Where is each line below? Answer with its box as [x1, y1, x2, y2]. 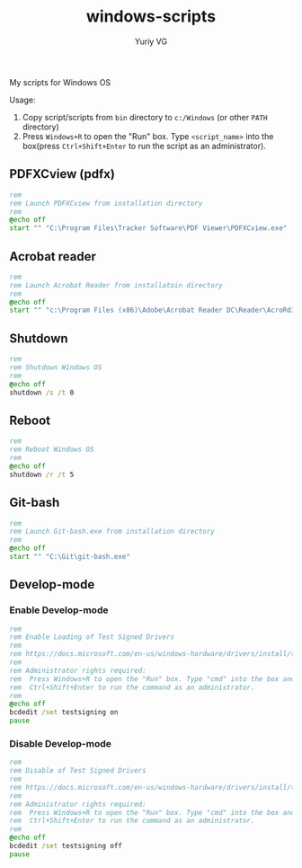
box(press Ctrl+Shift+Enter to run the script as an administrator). [22, 140, 267, 151]
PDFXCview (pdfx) [9, 166, 115, 182]
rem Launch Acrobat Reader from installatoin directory [9, 280, 223, 289]
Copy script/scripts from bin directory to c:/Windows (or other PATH [22, 111, 268, 122]
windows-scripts [85, 6, 217, 27]
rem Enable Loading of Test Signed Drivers [9, 633, 175, 642]
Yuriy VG [134, 36, 168, 47]
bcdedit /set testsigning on [9, 708, 119, 717]
